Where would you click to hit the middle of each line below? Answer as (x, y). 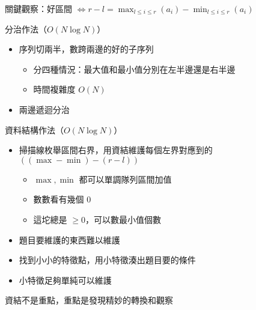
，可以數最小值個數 (123, 219)
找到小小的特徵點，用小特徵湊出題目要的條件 (107, 260)
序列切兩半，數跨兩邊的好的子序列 (86, 49)
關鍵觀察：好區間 (38, 8)
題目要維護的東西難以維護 (69, 239)
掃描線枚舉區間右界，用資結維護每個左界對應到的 (116, 150)
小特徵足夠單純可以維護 (65, 280)
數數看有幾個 (59, 199)
